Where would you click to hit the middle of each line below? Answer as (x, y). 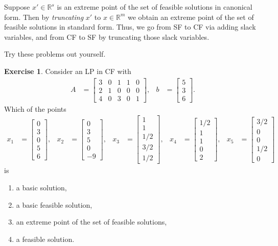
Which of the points (35, 108)
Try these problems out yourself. (55, 54)
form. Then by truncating (44, 17)
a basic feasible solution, (54, 204)
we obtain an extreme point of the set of (191, 17)
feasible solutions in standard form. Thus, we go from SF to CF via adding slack (130, 27)
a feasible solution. (45, 239)
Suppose (17, 7)
